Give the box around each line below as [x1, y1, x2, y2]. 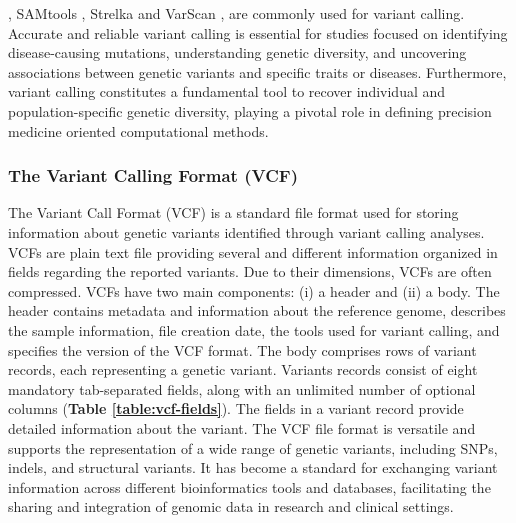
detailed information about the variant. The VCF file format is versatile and [8, 417, 476, 438]
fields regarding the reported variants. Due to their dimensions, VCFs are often [8, 261, 492, 282]
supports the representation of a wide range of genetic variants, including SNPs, [8, 437, 498, 458]
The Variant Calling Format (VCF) [8, 163, 298, 188]
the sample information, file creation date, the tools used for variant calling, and [8, 319, 500, 340]
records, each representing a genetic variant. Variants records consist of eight [8, 359, 478, 380]
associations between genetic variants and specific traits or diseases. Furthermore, [8, 61, 507, 82]
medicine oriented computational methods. [8, 120, 269, 141]
